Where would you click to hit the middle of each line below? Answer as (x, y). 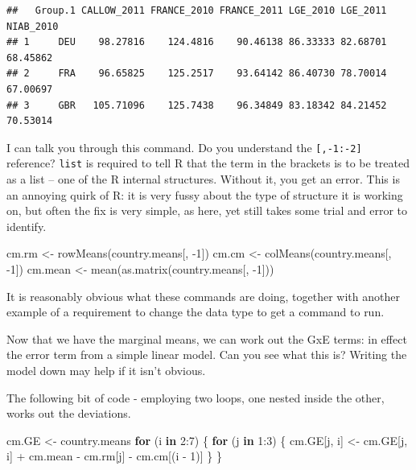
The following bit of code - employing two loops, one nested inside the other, (196, 397)
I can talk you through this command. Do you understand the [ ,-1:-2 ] (184, 147)
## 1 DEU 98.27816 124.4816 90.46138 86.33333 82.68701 (197, 42)
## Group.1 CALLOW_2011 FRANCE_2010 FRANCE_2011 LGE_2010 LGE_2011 (197, 10)
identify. (27, 226)
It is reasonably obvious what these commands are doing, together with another (203, 296)
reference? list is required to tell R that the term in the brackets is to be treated (208, 163)
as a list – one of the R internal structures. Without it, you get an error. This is (203, 179)
